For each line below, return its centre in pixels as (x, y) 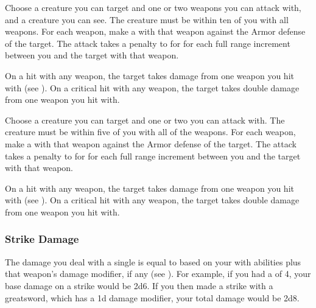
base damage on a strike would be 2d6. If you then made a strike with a (139, 285)
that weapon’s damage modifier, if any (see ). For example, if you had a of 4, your (158, 274)
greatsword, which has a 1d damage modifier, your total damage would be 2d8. (152, 297)
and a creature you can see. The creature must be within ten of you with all (147, 19)
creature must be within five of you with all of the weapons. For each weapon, (150, 132)
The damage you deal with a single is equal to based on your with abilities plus (153, 261)
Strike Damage (42, 239)
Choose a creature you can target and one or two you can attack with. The (145, 120)
